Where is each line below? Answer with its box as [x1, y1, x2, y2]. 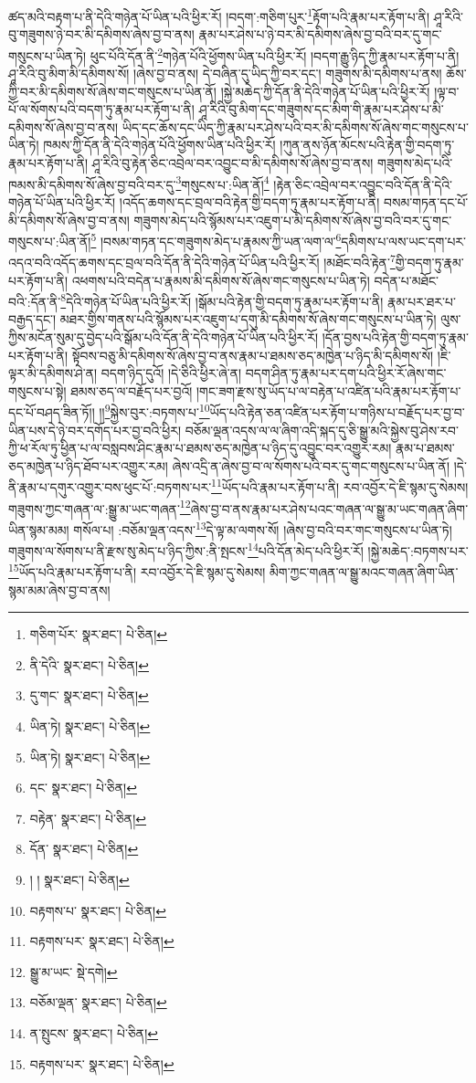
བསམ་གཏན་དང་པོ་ [383, 192, 469, 211]
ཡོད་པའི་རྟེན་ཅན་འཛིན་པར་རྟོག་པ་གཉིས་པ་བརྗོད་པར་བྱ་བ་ [209, 403, 465, 422]
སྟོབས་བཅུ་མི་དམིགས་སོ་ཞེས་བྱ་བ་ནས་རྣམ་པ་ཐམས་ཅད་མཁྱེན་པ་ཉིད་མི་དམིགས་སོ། [71, 345, 434, 364]
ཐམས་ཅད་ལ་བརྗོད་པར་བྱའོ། [70, 381, 193, 400]
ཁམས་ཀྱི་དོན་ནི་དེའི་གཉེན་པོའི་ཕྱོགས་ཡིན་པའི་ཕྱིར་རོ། [43, 135, 276, 154]
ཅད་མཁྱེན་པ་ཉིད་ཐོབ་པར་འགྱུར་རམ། [8, 456, 168, 475]
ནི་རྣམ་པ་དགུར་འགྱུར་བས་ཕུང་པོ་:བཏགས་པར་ [8, 478, 212, 497]
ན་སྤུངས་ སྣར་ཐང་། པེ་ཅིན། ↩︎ [29, 1024, 159, 1042]
